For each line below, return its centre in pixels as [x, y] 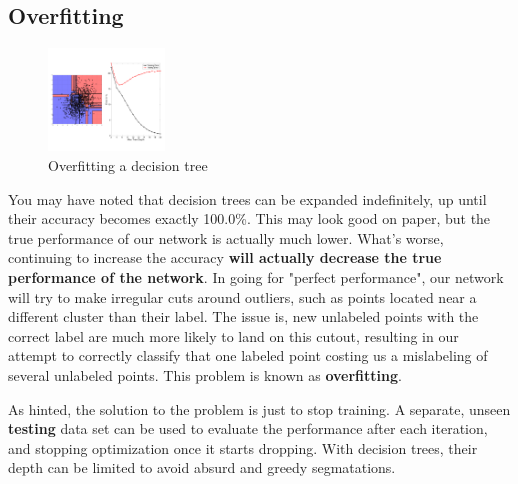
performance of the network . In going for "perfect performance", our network [256, 277]
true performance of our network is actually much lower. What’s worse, [226, 237]
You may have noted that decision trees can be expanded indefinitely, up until [247, 198]
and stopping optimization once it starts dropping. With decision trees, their [243, 447]
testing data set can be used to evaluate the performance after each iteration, [248, 428]
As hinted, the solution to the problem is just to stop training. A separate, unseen [259, 408]
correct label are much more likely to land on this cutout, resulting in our [233, 335]
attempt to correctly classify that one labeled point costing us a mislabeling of [248, 355]
